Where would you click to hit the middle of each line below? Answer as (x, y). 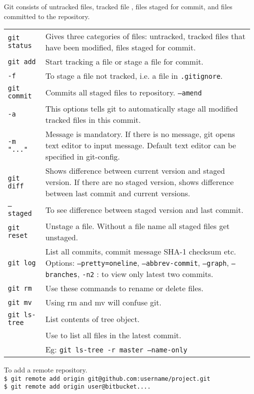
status (20, 46)
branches (61, 275)
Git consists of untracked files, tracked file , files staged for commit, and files (118, 6)
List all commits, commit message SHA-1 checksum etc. (141, 252)
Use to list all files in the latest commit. (113, 335)
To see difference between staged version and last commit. (144, 209)
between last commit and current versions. (118, 193)
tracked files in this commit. (93, 120)
